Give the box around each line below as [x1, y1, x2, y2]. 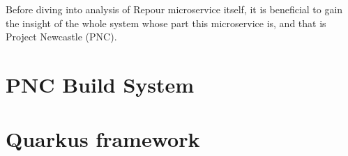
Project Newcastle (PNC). [6, 29, 117, 44]
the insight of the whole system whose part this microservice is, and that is [6, 15, 326, 30]
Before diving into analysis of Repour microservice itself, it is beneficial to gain [6, 2, 343, 16]
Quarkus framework [6, 125, 200, 153]
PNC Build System [6, 70, 195, 98]
